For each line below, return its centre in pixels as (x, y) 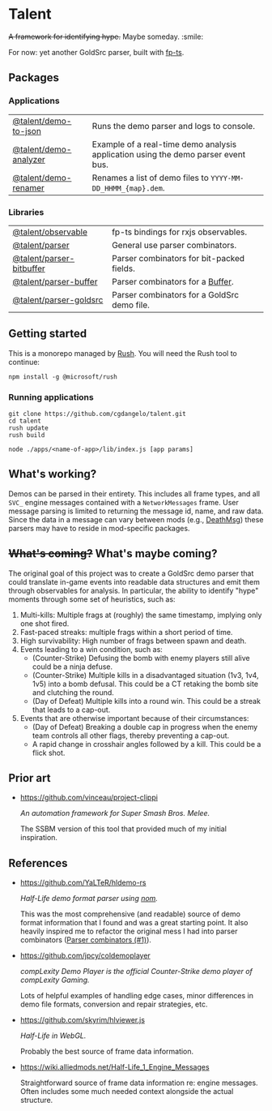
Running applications (51, 397)
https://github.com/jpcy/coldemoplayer (85, 956)
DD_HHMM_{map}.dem (127, 188)
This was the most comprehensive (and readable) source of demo (130, 914)
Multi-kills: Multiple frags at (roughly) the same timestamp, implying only (141, 615)
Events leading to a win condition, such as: (91, 649)
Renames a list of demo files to (150, 178)
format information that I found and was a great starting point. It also (134, 923)
